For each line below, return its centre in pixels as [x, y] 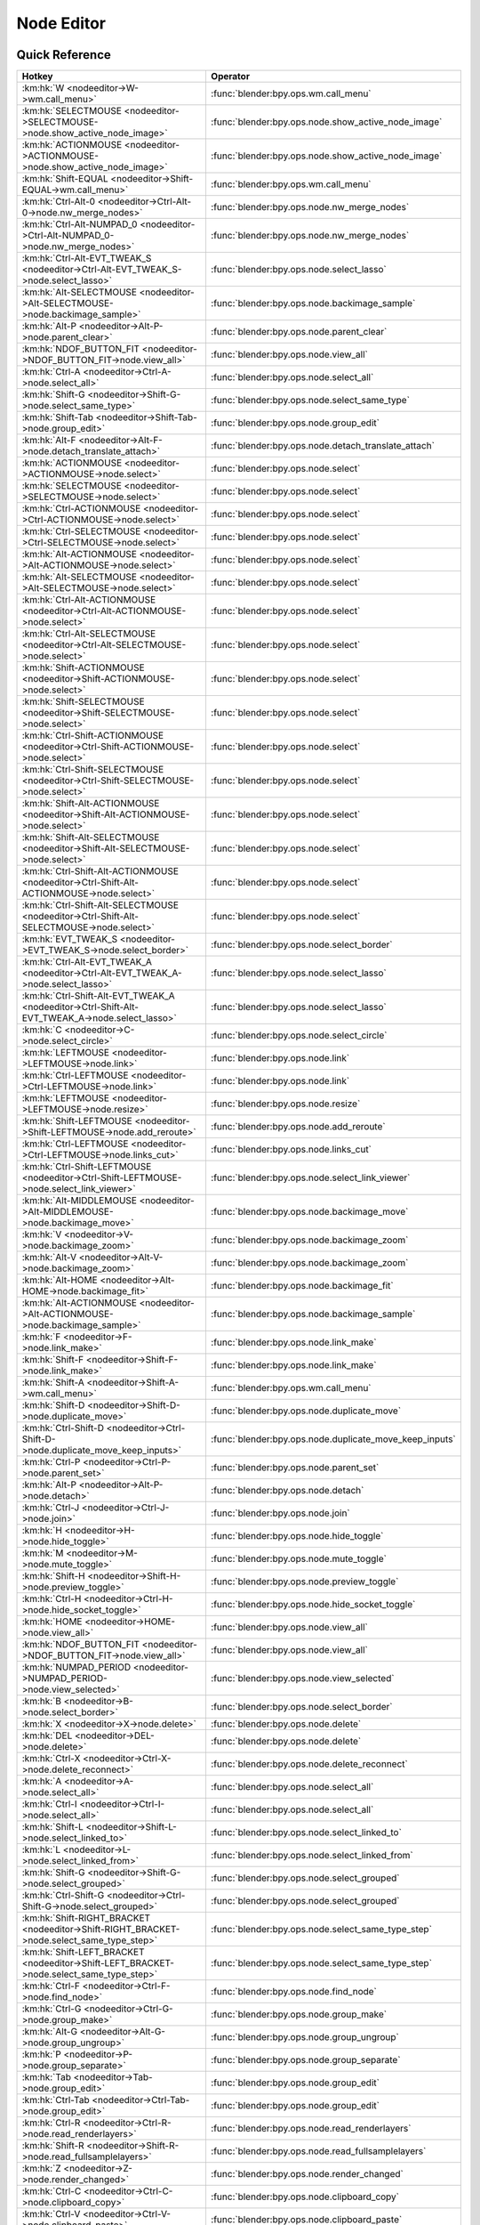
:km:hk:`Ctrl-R [51, 2123]
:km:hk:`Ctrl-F [51, 1986]
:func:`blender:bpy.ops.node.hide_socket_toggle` [313, 1605]
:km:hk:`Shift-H [53, 1576]
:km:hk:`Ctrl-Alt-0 [59, 202]
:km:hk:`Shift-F [53, 1360]
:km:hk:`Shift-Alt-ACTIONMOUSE [91, 804]
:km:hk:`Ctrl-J [51, 1508]
